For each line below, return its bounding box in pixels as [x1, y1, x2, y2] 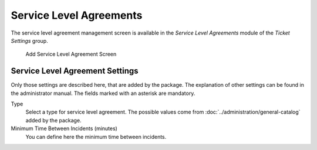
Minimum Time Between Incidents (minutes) [11, 125, 117, 132]
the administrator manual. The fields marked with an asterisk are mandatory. [11, 90, 195, 97]
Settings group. [11, 37, 48, 44]
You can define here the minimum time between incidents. [25, 133, 167, 140]
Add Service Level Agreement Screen [25, 50, 117, 58]
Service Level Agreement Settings [11, 66, 139, 76]
